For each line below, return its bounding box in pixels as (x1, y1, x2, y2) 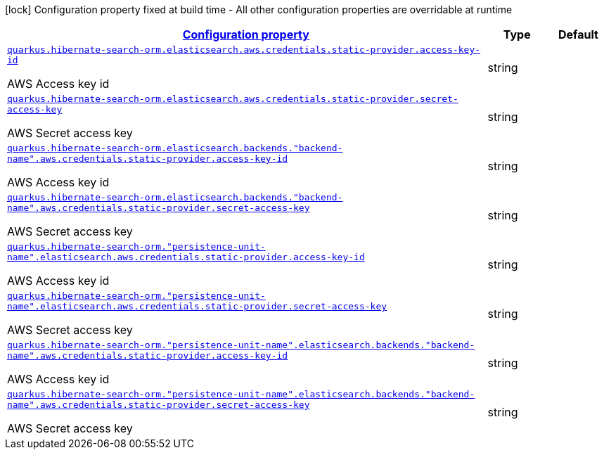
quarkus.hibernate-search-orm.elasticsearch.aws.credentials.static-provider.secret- (7, 94, 458, 104)
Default (558, 27, 598, 41)
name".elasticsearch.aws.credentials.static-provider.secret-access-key (7, 301, 387, 312)
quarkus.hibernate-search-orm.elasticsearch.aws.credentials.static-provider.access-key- (7, 44, 481, 55)
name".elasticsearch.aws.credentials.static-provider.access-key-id (7, 252, 365, 262)
